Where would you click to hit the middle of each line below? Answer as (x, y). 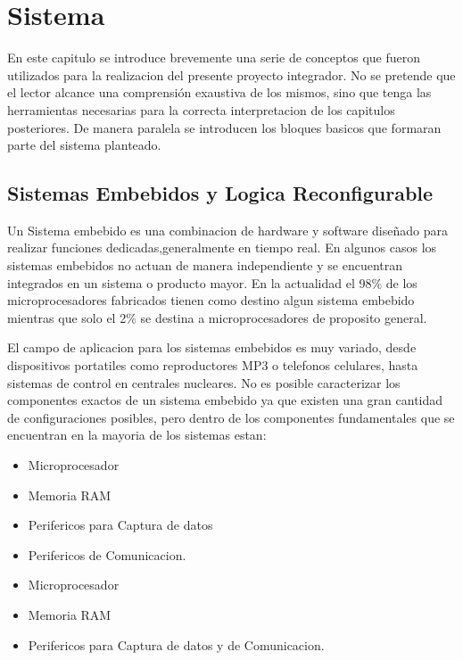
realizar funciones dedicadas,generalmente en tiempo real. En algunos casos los (222, 247)
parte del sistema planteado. (84, 145)
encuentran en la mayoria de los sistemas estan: (137, 435)
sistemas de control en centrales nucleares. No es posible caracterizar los (204, 382)
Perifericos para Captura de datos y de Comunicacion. (176, 644)
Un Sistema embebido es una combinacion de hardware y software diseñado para (227, 230)
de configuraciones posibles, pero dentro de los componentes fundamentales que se (231, 417)
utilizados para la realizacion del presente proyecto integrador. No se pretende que (231, 74)
